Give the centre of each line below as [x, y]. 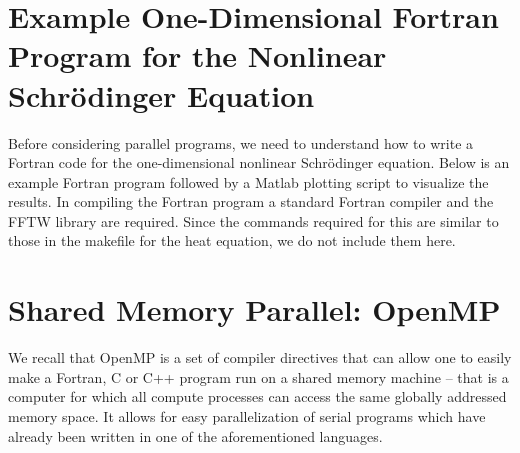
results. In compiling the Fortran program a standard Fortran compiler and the [251, 201]
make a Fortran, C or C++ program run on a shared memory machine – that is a [258, 376]
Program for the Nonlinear [197, 55]
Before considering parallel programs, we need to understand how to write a [241, 142]
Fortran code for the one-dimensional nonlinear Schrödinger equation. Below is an [259, 162]
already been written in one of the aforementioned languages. [195, 435]
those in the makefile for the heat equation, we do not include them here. [232, 240]
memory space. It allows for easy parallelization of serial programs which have [247, 415]
